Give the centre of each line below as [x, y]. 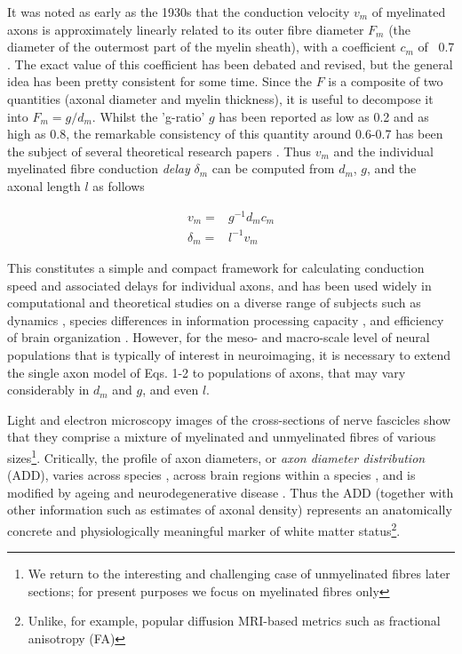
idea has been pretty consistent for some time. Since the [159, 81]
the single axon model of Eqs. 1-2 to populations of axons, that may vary [207, 372]
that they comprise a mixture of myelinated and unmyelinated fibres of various [222, 437]
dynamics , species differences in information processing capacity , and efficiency [226, 319]
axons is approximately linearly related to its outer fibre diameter [186, 29]
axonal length [44, 185]
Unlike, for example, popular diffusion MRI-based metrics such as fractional [234, 621]
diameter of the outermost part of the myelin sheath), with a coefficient [202, 47]
